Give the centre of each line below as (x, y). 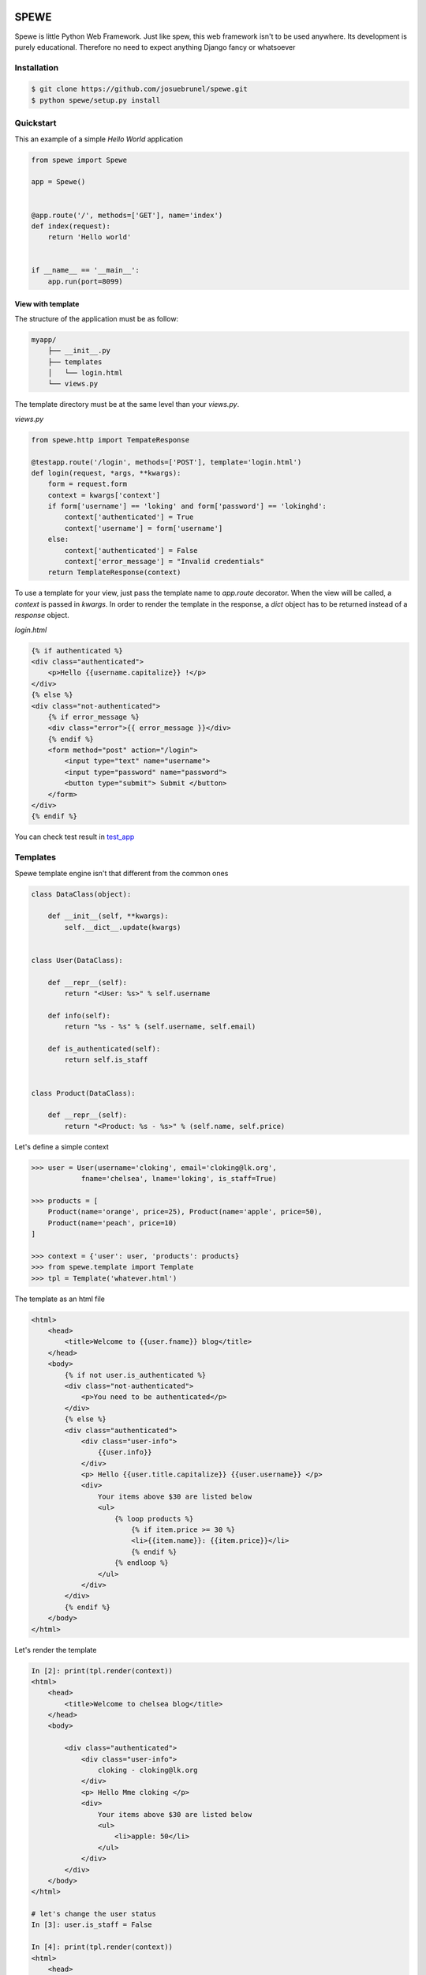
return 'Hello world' (90, 237)
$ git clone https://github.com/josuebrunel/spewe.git (139, 89)
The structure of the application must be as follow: (97, 318)
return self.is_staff (106, 1060)
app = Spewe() (58, 182)
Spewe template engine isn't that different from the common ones (121, 873)
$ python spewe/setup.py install (96, 100)
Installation (37, 67)
